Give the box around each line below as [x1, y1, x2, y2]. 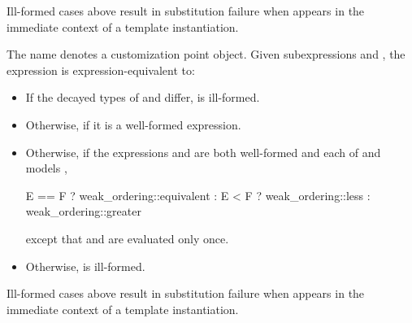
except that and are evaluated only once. [25, 229, 229, 247]
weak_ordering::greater [25, 203, 141, 220]
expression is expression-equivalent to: [7, 61, 195, 78]
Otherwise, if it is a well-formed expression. [25, 116, 241, 133]
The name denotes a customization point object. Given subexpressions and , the [7, 46, 405, 63]
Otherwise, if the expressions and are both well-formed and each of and [25, 143, 381, 160]
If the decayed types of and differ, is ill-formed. [25, 89, 260, 106]
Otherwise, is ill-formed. [25, 257, 145, 274]
